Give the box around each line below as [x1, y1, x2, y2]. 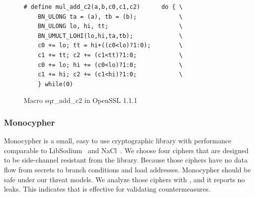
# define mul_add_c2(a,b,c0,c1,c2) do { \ [24, 3, 183, 10]
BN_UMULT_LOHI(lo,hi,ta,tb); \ [37, 32, 183, 39]
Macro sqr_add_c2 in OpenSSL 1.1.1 [24, 95, 138, 105]
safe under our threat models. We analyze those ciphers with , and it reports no [4, 174, 245, 184]
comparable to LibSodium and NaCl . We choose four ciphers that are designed [4, 145, 249, 155]
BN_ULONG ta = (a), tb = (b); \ [37, 13, 183, 20]
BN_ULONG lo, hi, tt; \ [37, 23, 183, 30]
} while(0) [37, 80, 73, 88]
